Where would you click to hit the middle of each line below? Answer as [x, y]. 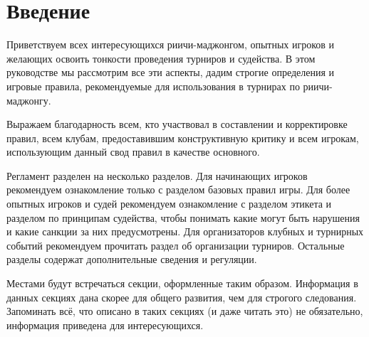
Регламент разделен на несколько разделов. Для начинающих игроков [157, 175]
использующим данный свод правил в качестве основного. [133, 152]
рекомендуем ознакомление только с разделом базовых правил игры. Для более [178, 189]
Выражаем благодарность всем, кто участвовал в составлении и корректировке [177, 124]
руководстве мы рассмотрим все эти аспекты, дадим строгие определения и [171, 72]
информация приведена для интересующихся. [105, 325]
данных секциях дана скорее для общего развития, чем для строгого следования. [182, 297]
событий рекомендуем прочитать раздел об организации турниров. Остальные [176, 245]
